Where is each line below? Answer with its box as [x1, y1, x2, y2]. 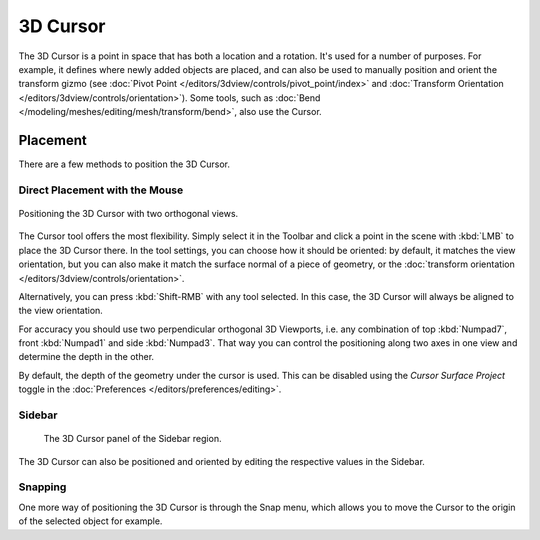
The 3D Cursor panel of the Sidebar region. [43, 433, 222, 445]
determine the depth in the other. [18, 351, 155, 363]
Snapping [18, 480, 67, 494]
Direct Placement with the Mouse [18, 183, 184, 197]
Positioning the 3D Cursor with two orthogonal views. [18, 207, 239, 219]
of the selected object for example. [18, 515, 163, 527]
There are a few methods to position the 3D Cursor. [18, 158, 230, 170]
